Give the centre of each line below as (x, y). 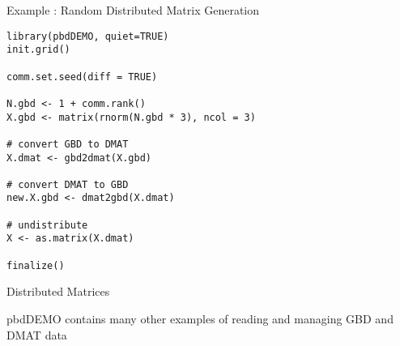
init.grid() (38, 50)
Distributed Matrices (58, 291)
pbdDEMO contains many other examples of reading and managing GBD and (200, 318)
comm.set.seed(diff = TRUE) (82, 77)
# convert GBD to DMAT (68, 144)
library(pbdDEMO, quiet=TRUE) (88, 36)
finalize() (36, 265)
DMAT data (37, 334)
